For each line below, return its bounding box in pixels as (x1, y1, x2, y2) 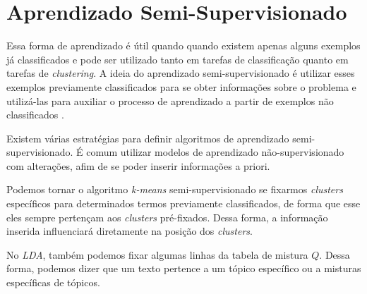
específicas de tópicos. (6, 275, 100, 290)
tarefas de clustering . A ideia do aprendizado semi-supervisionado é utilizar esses (6, 66, 355, 80)
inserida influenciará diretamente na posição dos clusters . (6, 223, 253, 238)
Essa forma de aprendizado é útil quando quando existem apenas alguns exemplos (6, 38, 361, 53)
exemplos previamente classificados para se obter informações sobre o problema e (6, 79, 356, 94)
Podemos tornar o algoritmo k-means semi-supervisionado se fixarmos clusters (6, 182, 343, 197)
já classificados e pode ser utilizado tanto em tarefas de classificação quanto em (6, 51, 349, 66)
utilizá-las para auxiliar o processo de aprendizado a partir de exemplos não (6, 93, 334, 108)
